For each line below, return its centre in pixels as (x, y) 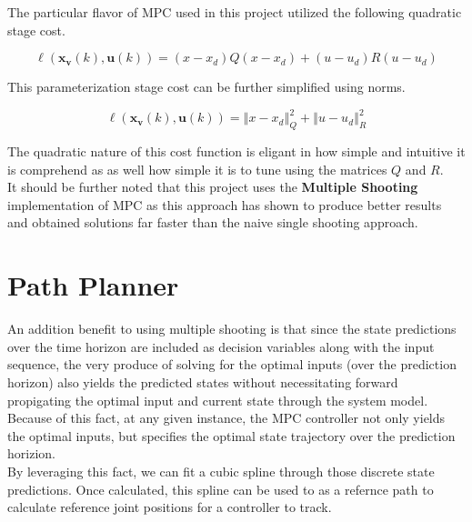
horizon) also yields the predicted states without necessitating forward (203, 381)
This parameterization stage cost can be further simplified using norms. (206, 87)
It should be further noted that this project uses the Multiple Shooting (213, 187)
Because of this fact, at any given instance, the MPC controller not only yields (226, 418)
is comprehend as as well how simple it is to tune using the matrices (197, 169)
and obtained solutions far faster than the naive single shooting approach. (213, 222)
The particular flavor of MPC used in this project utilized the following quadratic (235, 12)
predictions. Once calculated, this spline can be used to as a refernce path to (221, 489)
